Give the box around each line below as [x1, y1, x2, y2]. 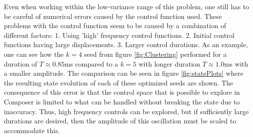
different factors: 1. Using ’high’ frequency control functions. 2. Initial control [4, 30, 234, 40]
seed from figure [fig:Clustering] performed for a [84, 49, 227, 59]
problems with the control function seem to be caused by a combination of [4, 20, 226, 31]
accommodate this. [4, 125, 60, 135]
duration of [4, 58, 38, 68]
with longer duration [138, 58, 200, 68]
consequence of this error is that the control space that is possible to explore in [4, 87, 240, 97]
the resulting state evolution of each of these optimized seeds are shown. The [4, 77, 234, 87]
